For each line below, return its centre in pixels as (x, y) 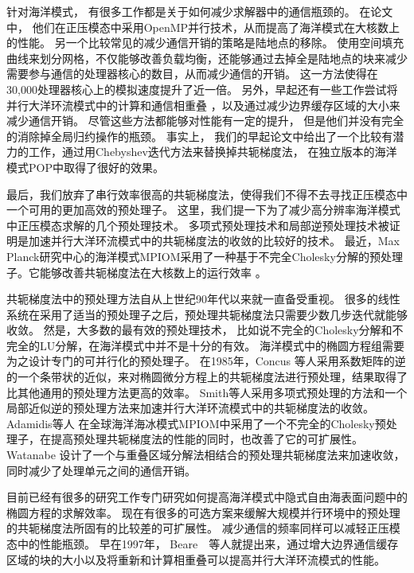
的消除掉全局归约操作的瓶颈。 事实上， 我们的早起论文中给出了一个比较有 (200, 136)
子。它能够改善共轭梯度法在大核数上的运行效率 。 (137, 272)
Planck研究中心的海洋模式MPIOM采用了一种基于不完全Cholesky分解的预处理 (205, 256)
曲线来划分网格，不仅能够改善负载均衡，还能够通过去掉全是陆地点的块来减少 (207, 58)
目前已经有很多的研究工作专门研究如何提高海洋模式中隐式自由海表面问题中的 (207, 497)
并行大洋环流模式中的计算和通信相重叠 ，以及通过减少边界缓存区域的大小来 (203, 105)
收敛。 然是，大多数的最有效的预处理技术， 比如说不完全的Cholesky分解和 (199, 330)
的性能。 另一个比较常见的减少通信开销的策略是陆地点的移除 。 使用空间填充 (205, 43)
